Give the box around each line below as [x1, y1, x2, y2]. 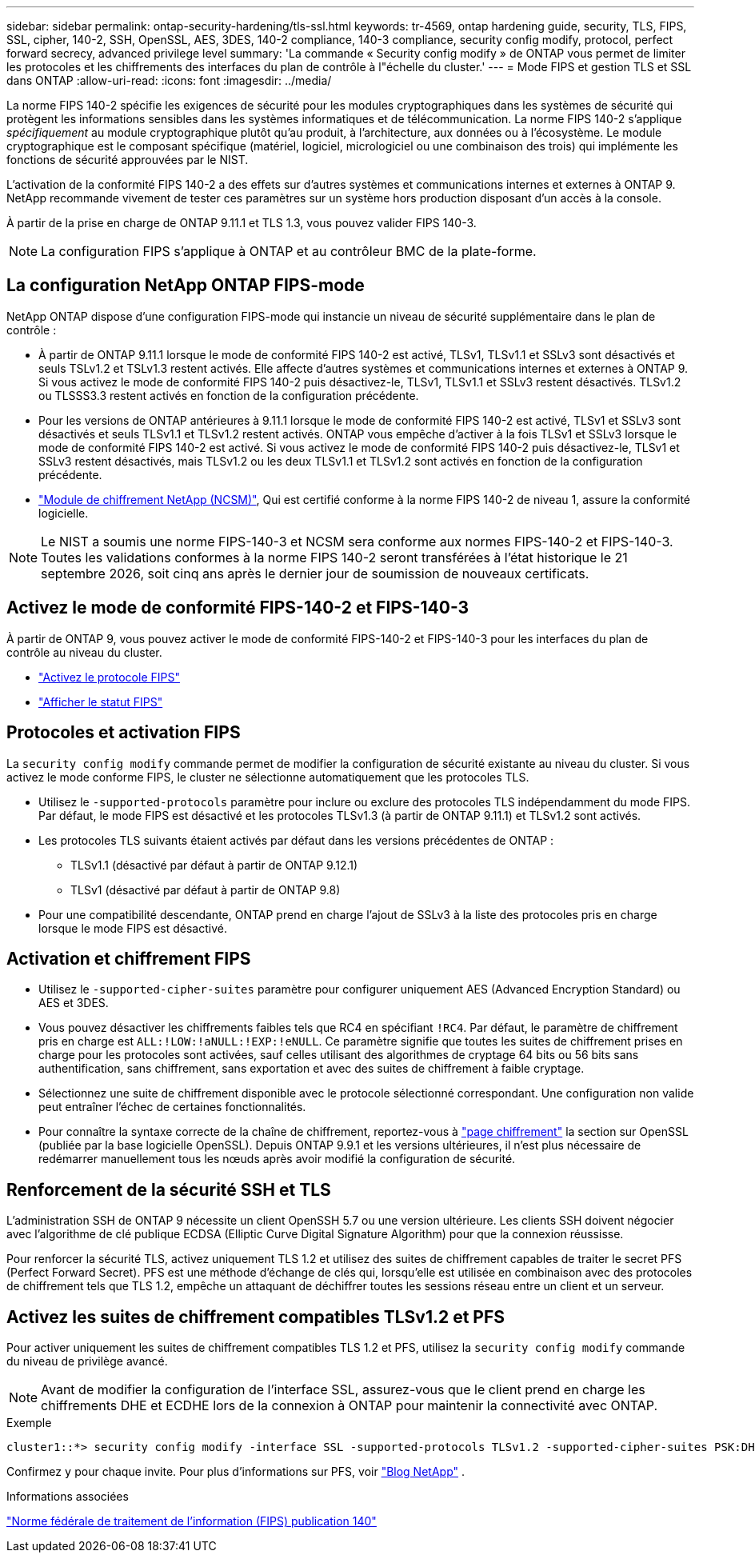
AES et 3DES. [38, 996, 109, 1010]
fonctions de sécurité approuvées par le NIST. [6, 153, 249, 166]
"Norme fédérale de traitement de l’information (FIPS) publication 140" [6, 1514, 377, 1529]
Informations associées [6, 1489, 129, 1504]
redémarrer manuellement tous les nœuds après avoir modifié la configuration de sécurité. [38, 1152, 516, 1166]
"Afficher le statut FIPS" [38, 694, 163, 709]
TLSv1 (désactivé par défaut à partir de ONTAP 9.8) [70, 882, 341, 897]
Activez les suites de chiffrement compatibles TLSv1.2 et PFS [6, 1306, 505, 1327]
